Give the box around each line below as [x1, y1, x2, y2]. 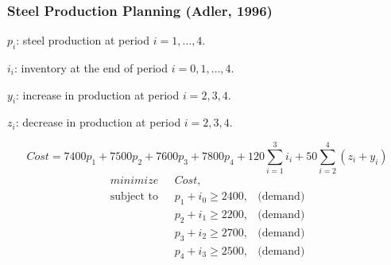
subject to [110, 191, 158, 203]
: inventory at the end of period [14, 60, 168, 76]
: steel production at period [16, 32, 150, 49]
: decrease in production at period [15, 114, 181, 131]
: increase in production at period [16, 86, 180, 103]
